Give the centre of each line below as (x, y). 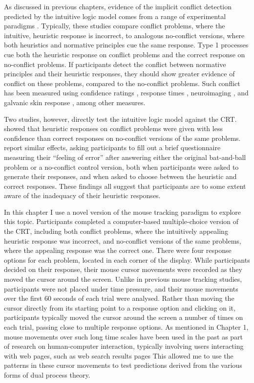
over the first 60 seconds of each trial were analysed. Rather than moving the (119, 298)
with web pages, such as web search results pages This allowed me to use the (119, 355)
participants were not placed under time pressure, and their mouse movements (121, 288)
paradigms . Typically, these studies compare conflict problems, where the (115, 26)
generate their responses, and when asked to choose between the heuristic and (120, 176)
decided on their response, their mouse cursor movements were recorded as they (123, 269)
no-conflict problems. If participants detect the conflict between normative (115, 64)
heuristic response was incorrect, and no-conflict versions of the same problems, (123, 240)
